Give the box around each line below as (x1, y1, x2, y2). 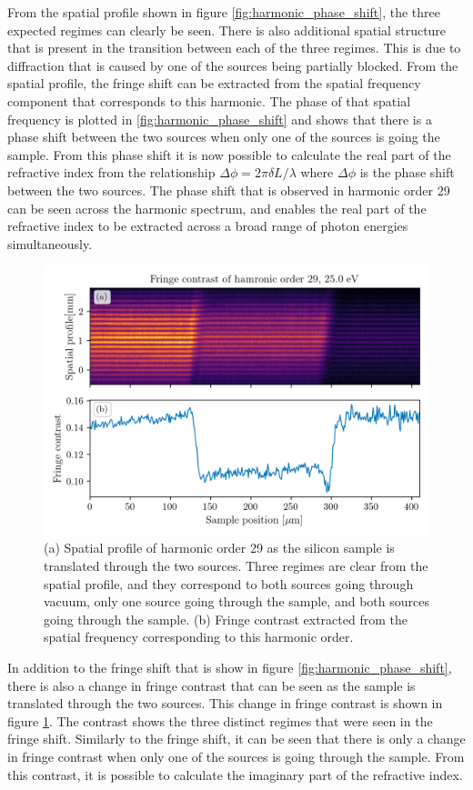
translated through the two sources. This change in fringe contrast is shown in (7, 694, 443, 713)
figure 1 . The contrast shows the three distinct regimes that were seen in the (7, 711, 433, 730)
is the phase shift (359, 163, 455, 182)
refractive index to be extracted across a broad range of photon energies (7, 216, 408, 235)
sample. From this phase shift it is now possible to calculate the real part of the (7, 145, 451, 164)
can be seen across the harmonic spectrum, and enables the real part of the (7, 198, 427, 217)
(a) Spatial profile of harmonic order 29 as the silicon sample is (44, 538, 395, 557)
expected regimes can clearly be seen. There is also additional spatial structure (7, 20, 447, 39)
